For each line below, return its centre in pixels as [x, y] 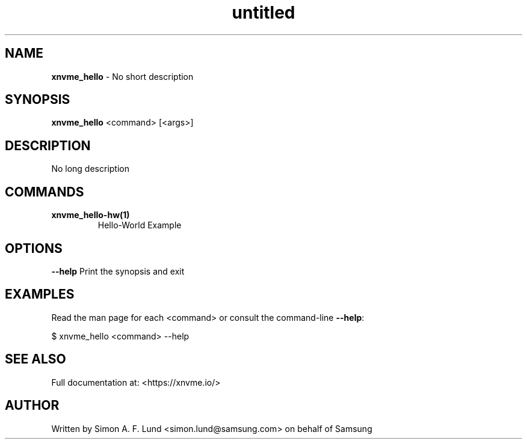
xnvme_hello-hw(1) [91, 215]
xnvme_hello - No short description [122, 76]
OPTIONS [34, 248]
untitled [263, 13]
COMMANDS [45, 192]
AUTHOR [32, 406]
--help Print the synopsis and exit [118, 271]
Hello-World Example [140, 225]
